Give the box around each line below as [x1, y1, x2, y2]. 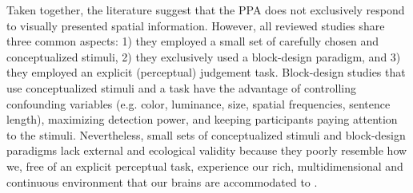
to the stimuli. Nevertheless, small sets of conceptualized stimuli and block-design [6, 126, 406, 143]
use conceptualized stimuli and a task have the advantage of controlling [6, 79, 356, 96]
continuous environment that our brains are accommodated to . [6, 173, 318, 190]
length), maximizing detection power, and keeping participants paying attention [6, 111, 398, 128]
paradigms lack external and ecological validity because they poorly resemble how [6, 142, 407, 159]
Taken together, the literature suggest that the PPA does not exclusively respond [6, 2, 405, 18]
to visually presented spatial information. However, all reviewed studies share [6, 17, 385, 33]
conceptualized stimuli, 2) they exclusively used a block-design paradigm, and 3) [6, 48, 401, 65]
